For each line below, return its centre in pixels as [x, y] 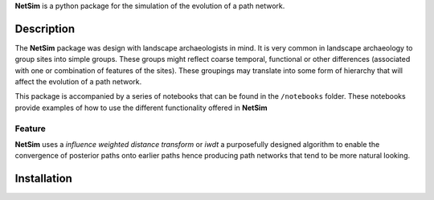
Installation [43, 179]
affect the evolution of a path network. [78, 82]
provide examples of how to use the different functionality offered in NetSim [141, 108]
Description [45, 29]
